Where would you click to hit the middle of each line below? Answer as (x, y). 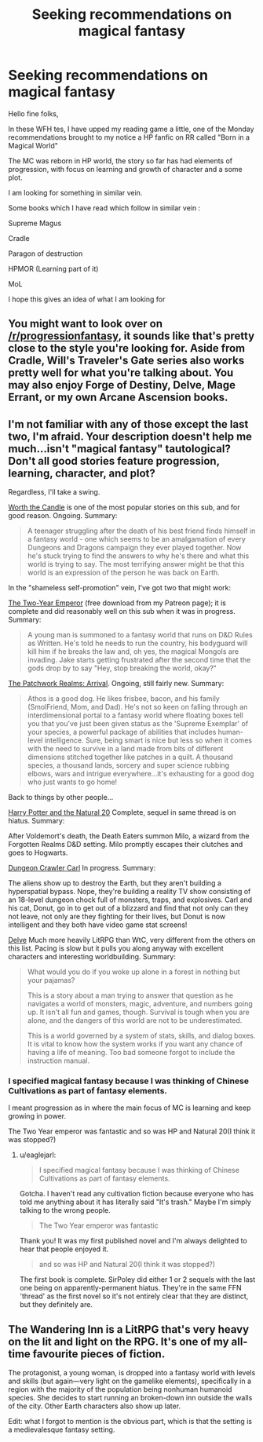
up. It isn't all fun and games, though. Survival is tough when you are (138, 1012)
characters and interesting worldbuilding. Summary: (92, 957)
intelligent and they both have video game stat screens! (98, 925)
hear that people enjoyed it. (64, 1249)
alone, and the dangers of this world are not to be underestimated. (135, 1020)
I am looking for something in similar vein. (75, 192)
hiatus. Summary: (37, 821)
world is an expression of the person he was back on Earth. (123, 573)
